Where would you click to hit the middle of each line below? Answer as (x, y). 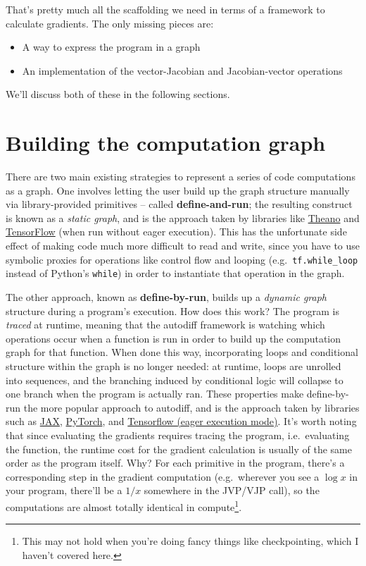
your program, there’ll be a (64, 490)
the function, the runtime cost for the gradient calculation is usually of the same (179, 449)
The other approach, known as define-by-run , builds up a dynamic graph (166, 296)
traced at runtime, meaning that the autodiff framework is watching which (165, 325)
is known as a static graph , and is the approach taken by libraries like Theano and (183, 217)
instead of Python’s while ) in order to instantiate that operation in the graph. (175, 273)
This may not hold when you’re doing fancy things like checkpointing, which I (190, 541)
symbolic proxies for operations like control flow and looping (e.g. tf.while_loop (182, 259)
